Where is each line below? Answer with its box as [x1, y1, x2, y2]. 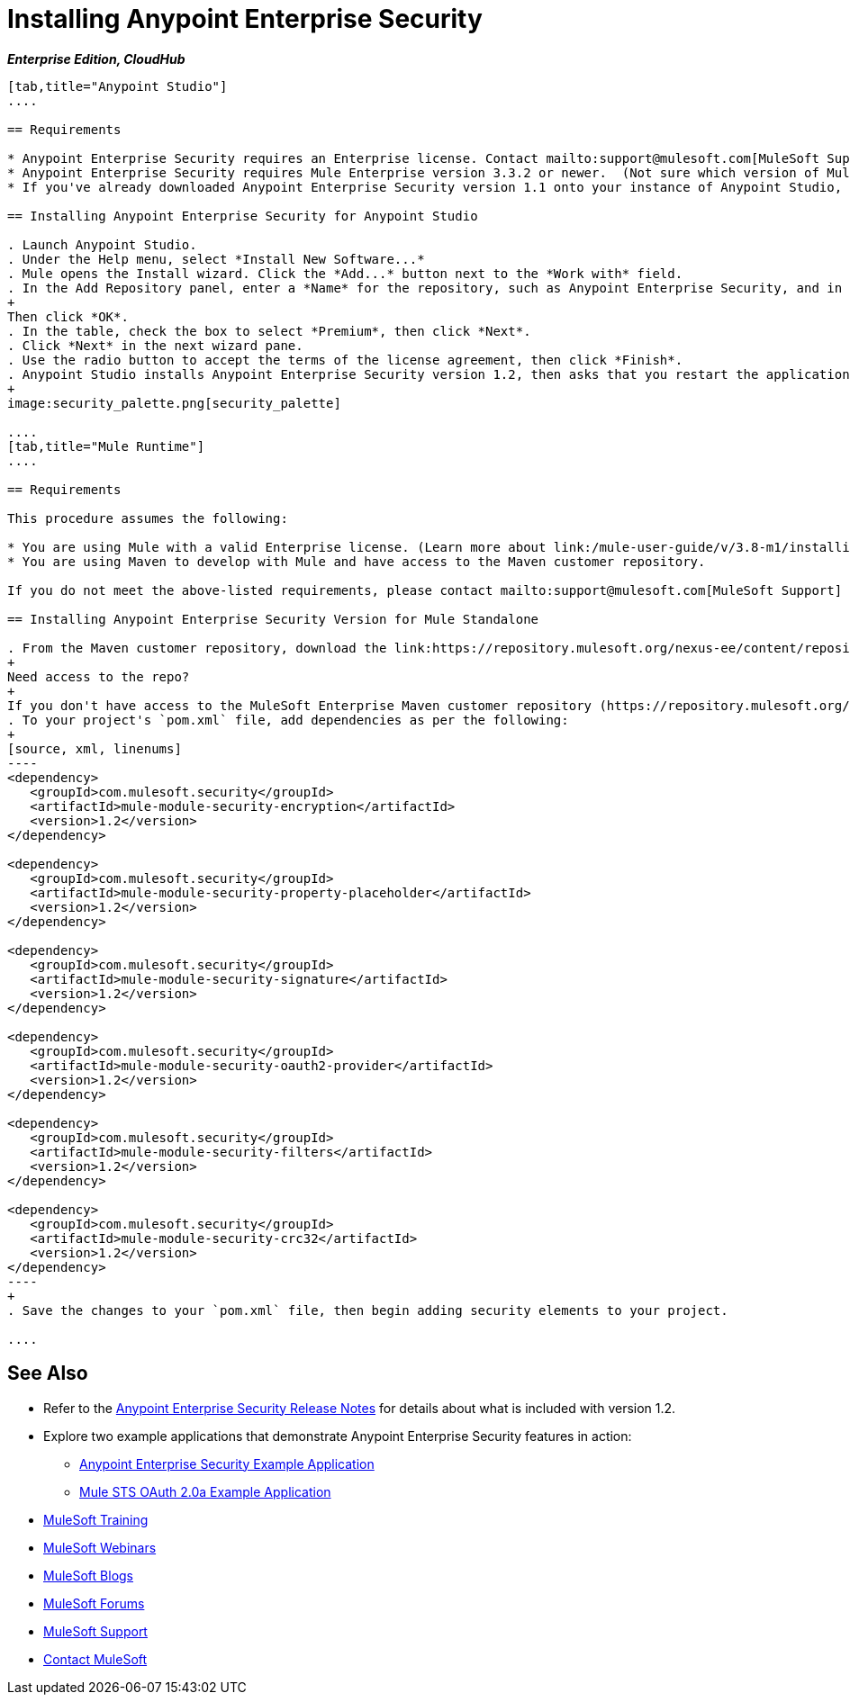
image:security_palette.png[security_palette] [7, 395, 341, 410]
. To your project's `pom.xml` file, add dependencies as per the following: [7, 712, 569, 727]
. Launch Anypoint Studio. [7, 237, 197, 252]
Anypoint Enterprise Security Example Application [79, 1455, 375, 1472]
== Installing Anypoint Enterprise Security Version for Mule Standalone [7, 611, 539, 626]
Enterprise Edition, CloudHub [7, 50, 185, 67]
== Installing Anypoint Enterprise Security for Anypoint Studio [7, 208, 478, 223]
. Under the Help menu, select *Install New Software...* [7, 251, 425, 266]
